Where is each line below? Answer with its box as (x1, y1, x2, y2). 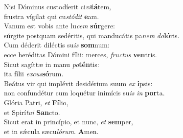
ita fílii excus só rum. (4, 69, 64, 79)
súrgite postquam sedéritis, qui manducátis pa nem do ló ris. (4, 30, 180, 40)
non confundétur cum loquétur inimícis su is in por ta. (4, 88, 165, 98)
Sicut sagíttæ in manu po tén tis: (4, 59, 99, 69)
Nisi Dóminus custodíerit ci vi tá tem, (4, 1, 111, 11)
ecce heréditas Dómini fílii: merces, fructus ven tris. (4, 49, 157, 59)
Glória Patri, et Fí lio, (4, 97, 69, 107)
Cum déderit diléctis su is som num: (4, 40, 110, 50)
